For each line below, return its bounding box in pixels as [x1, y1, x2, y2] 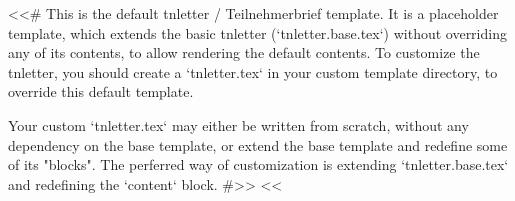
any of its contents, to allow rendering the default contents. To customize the [8, 42, 480, 63]
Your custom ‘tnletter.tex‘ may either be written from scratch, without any [8, 114, 469, 135]
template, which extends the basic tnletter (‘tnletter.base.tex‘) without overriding [8, 22, 507, 43]
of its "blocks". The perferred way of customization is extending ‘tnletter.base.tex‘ [8, 154, 509, 175]
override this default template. [8, 81, 194, 102]
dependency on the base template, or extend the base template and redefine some [8, 134, 508, 155]
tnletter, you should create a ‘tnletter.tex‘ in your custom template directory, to [8, 61, 498, 82]
